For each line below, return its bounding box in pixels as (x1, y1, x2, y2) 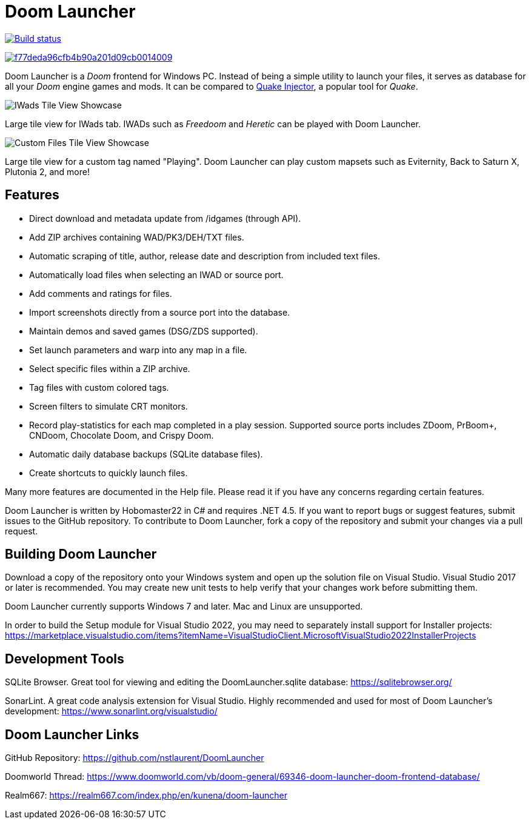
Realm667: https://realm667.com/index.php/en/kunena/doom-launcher (5, 790, 287, 801)
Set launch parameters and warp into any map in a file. (29, 344, 247, 355)
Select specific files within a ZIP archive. (29, 363, 190, 374)
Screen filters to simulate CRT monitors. (29, 400, 188, 411)
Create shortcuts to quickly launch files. (29, 467, 188, 478)
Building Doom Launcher (5, 547, 157, 562)
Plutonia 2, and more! (5, 166, 90, 177)
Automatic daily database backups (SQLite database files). (29, 448, 263, 459)
